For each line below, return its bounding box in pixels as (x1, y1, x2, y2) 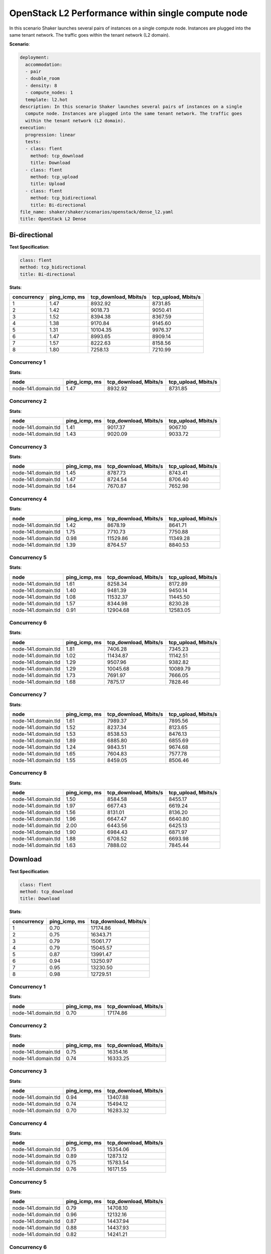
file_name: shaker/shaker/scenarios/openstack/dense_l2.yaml (20, 209, 174, 215)
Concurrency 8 (9, 769, 47, 776)
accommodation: (25, 62, 63, 67)
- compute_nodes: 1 (25, 90, 73, 95)
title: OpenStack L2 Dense (20, 216, 86, 222)
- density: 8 (25, 83, 57, 88)
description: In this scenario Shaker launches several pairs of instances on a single (20, 104, 242, 110)
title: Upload (30, 181, 65, 187)
